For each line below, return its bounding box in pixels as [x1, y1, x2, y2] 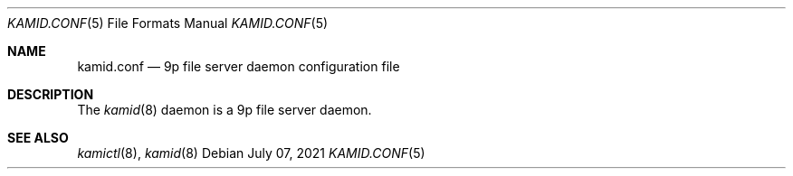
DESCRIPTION [7, 87, 94, 102]
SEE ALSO [7, 130, 69, 145]
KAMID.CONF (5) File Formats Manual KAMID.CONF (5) [7, 15, 329, 31]
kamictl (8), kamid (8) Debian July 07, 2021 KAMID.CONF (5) [77, 145, 425, 161]
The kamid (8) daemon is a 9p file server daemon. [77, 102, 372, 117]
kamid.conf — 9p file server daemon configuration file [77, 59, 400, 74]
